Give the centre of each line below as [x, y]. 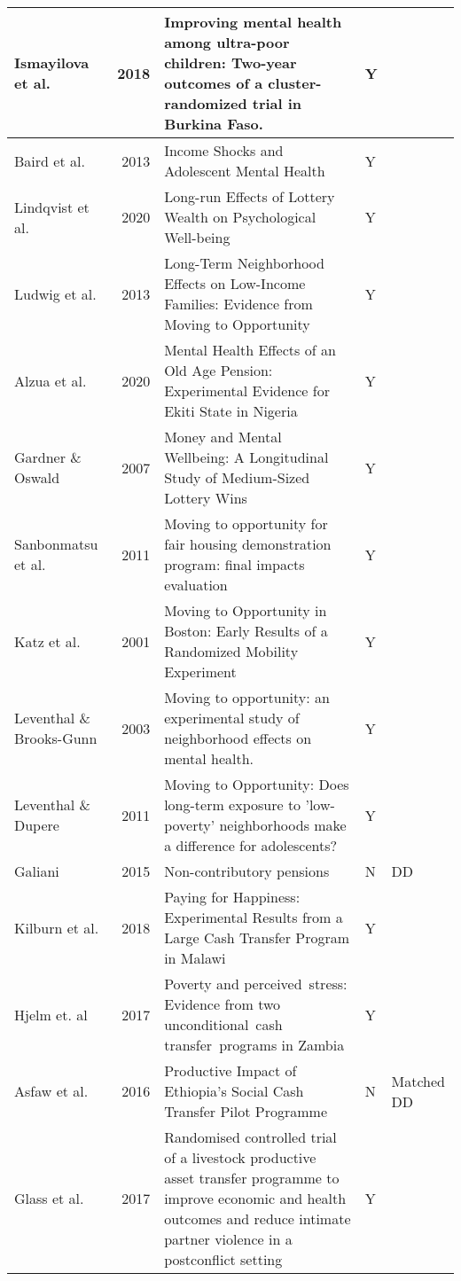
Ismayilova [52, 62]
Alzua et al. [51, 380]
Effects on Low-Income [235, 283]
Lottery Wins [206, 498]
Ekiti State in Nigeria [231, 411]
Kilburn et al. [57, 927]
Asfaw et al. [51, 1091]
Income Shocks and [224, 150]
